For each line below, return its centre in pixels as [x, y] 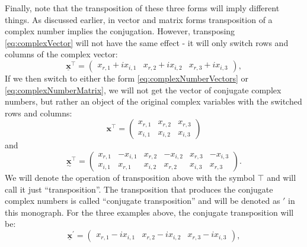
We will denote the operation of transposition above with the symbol [130, 177]
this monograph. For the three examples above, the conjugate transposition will [149, 212]
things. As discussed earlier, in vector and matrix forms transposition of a [139, 19]
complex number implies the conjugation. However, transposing [120, 31]
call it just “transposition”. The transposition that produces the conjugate [139, 189]
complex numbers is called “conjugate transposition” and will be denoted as [143, 201]
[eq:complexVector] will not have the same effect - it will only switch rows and [147, 42]
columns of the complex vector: [61, 54]
